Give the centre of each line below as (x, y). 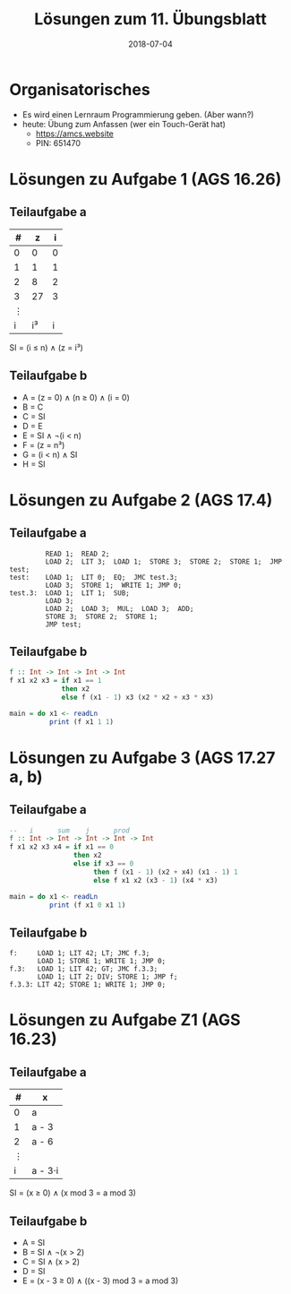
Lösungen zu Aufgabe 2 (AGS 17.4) (141, 500)
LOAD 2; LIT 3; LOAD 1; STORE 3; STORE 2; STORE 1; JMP (163, 561)
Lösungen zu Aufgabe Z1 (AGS (125, 1020)
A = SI (34, 1243)
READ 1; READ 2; (77, 554)
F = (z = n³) (43, 444)
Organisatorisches (80, 89)
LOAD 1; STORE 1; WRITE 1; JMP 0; (102, 962)
